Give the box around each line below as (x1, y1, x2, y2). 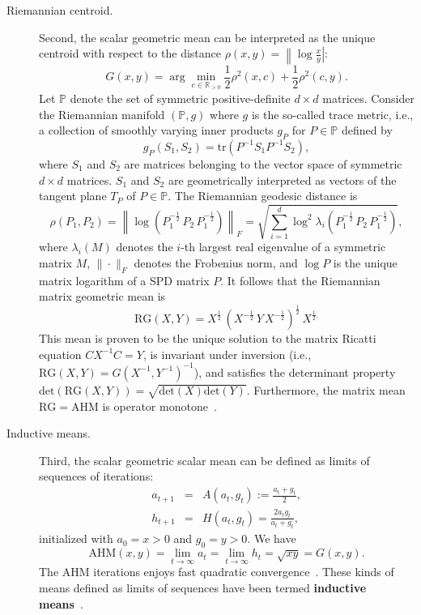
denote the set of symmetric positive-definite (70, 89, 291, 106)
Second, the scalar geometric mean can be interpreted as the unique (39, 28, 376, 45)
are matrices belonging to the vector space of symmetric (124, 155, 402, 172)
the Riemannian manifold (39, 105, 165, 122)
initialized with (39, 530, 113, 547)
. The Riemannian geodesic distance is (168, 187, 358, 204)
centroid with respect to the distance (39, 45, 221, 62)
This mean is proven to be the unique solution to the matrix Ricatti (39, 330, 376, 347)
